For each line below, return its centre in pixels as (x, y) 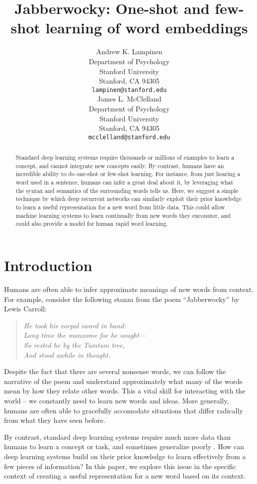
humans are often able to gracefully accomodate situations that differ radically (124, 410)
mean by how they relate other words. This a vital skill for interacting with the (125, 391)
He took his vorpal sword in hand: (75, 325)
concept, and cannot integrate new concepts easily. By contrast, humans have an (120, 165)
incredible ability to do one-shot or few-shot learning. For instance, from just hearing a (128, 174)
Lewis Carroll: (25, 309)
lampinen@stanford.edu (129, 90)
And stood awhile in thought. (67, 354)
